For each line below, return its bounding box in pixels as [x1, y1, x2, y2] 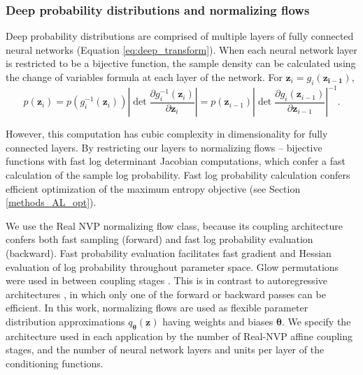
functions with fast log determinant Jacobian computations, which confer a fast [6, 154, 346, 168]
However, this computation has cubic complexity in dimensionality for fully [6, 126, 328, 141]
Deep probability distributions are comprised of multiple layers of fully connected [6, 29, 354, 43]
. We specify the [281, 314, 351, 329]
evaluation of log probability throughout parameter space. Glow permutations [6, 259, 339, 274]
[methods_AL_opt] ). [6, 195, 97, 209]
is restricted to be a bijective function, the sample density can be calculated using [6, 56, 356, 71]
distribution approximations [6, 314, 125, 329]
